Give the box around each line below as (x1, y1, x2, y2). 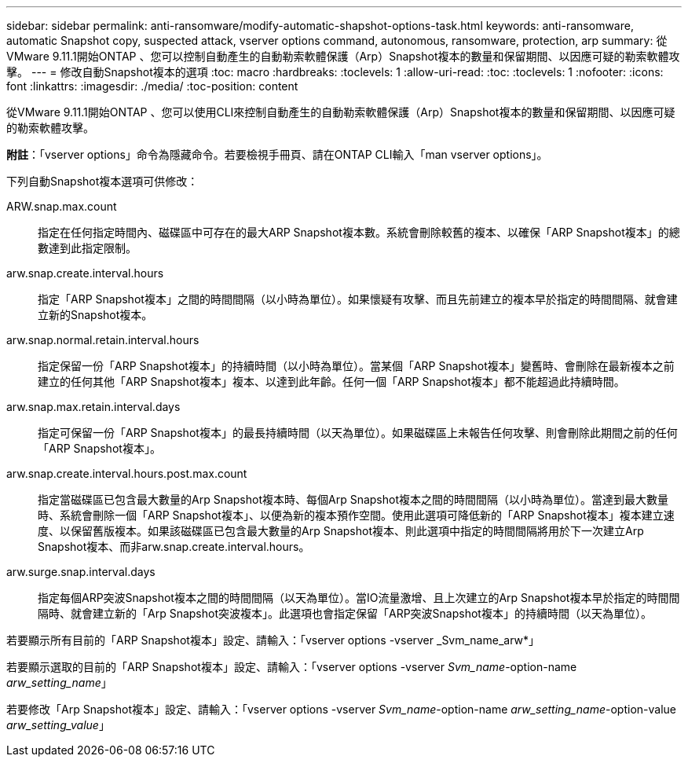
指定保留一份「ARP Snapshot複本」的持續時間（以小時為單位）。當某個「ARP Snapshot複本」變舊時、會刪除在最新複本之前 (38, 359, 675, 372)
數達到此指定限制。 (38, 241, 137, 255)
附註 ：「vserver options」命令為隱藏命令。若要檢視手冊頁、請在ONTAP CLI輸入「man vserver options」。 (6, 148, 548, 161)
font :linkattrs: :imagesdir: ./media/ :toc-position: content (6, 79, 298, 93)
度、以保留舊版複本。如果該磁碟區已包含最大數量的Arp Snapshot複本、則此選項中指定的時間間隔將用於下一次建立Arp (38, 524, 644, 537)
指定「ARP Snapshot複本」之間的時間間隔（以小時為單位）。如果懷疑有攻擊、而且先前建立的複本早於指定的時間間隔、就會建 (38, 292, 678, 306)
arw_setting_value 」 (6, 718, 110, 732)
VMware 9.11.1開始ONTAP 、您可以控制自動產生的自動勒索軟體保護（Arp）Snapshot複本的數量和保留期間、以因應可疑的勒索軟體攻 (6, 50, 680, 63)
